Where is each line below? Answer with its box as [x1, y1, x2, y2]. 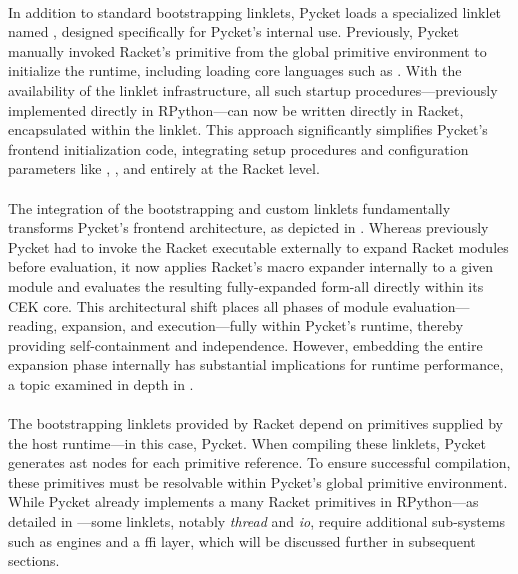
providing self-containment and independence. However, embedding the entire [8, 334, 483, 355]
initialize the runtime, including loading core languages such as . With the [8, 60, 462, 81]
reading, [8, 315, 58, 336]
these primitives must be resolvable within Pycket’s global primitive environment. [8, 471, 508, 492]
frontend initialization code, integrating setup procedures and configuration [8, 138, 469, 159]
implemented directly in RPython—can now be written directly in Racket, [8, 99, 464, 120]
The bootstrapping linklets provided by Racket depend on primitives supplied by [8, 413, 503, 434]
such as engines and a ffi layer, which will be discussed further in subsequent [8, 530, 476, 551]
